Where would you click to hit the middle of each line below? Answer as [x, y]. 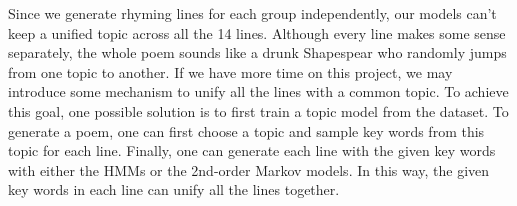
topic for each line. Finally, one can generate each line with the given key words [252, 150]
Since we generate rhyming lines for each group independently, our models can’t [252, 13]
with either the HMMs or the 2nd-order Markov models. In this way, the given [249, 169]
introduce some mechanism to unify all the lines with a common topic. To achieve [258, 91]
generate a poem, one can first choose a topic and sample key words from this [246, 130]
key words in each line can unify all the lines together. [174, 189]
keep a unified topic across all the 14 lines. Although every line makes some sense [257, 32]
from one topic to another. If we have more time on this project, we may [230, 71]
